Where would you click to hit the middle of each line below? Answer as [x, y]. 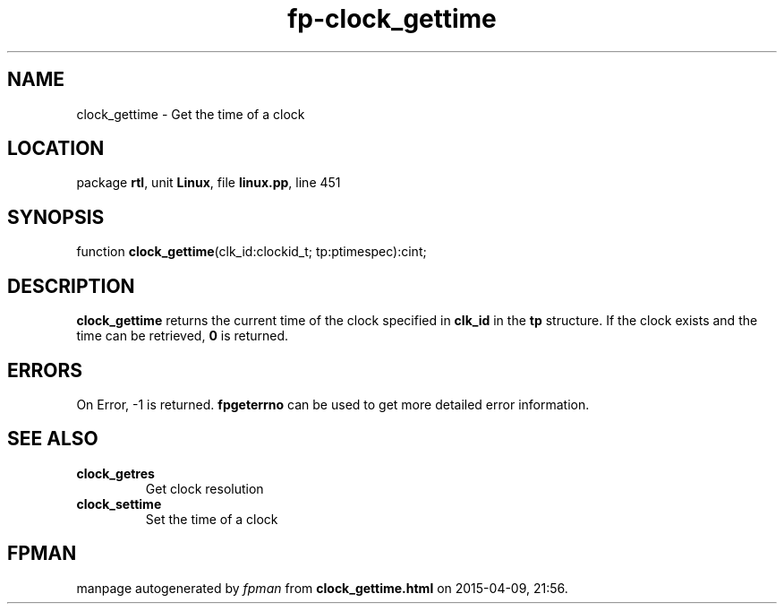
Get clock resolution [205, 488]
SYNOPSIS [56, 217]
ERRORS [45, 370]
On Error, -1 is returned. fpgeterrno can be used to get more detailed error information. [333, 404]
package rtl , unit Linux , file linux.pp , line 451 [209, 183]
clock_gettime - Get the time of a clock [191, 114]
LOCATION [56, 149]
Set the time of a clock [212, 519]
